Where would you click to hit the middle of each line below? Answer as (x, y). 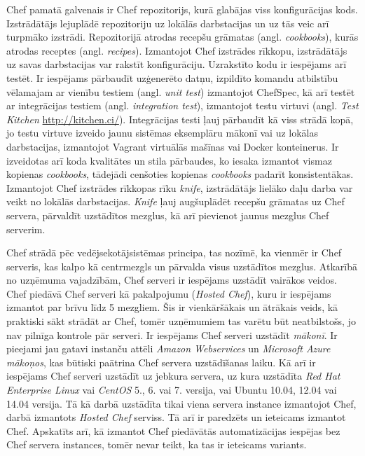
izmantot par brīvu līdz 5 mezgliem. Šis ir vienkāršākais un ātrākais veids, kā (172, 307)
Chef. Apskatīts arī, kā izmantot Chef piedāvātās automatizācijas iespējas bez (173, 430)
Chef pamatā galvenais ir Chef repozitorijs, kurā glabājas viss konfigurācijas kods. (182, 9)
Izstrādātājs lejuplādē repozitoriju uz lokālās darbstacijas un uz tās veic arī (168, 23)
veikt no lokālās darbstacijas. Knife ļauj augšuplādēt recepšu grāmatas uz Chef (175, 201)
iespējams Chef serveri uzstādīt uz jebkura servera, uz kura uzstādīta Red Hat (173, 376)
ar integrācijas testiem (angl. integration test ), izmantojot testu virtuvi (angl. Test (182, 105)
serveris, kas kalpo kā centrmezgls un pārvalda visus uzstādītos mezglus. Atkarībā (182, 266)
